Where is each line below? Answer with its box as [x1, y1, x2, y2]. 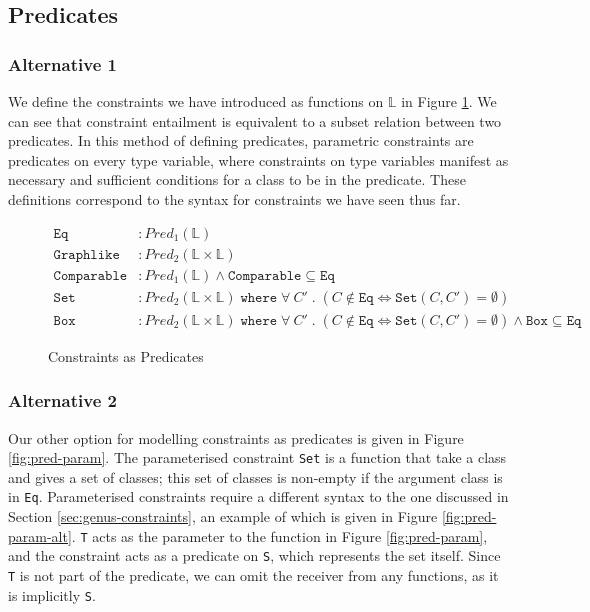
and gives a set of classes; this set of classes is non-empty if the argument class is [8, 466, 503, 487]
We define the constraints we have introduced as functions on [8, 91, 384, 111]
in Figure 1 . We [401, 91, 497, 111]
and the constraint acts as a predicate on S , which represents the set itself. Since [8, 545, 501, 566]
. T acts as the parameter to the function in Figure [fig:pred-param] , [71, 525, 488, 546]
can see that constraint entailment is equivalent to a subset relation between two [8, 110, 502, 131]
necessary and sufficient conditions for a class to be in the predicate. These [8, 169, 466, 190]
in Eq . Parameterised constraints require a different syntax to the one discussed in [8, 486, 509, 507]
